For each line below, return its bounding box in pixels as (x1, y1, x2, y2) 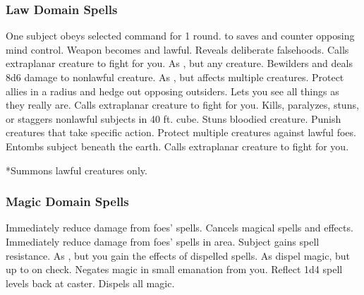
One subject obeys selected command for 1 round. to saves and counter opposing (6, 28, 355, 43)
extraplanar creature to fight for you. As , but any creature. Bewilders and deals (6, 56, 353, 71)
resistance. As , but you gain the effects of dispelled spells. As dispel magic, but (6, 248, 350, 263)
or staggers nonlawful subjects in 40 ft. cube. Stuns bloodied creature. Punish (6, 111, 341, 126)
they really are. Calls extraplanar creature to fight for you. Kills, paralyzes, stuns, (6, 97, 359, 112)
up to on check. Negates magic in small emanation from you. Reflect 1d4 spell (6, 262, 343, 277)
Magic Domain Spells (6, 193, 129, 210)
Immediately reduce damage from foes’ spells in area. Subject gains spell (6, 234, 320, 248)
